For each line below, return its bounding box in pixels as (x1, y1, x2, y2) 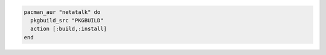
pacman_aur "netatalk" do (24, 8, 101, 15)
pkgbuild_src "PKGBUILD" (30, 17, 104, 24)
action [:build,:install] (30, 25, 107, 33)
